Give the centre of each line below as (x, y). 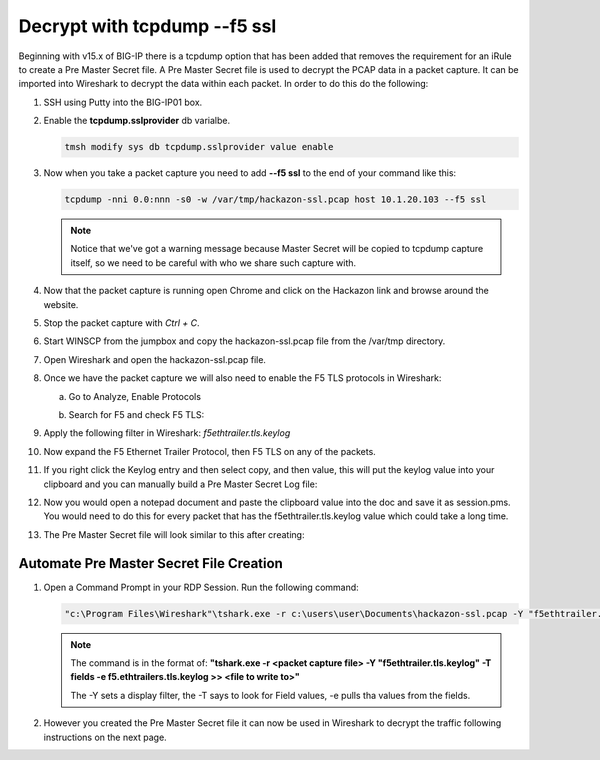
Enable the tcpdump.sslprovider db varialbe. (136, 121)
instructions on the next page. (105, 737)
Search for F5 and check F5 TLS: (136, 414)
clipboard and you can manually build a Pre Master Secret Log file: (180, 484)
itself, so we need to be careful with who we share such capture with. (213, 262)
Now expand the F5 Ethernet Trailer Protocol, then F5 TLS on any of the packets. (210, 451)
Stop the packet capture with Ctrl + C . (121, 323)
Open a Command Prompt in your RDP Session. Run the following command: (201, 587)
